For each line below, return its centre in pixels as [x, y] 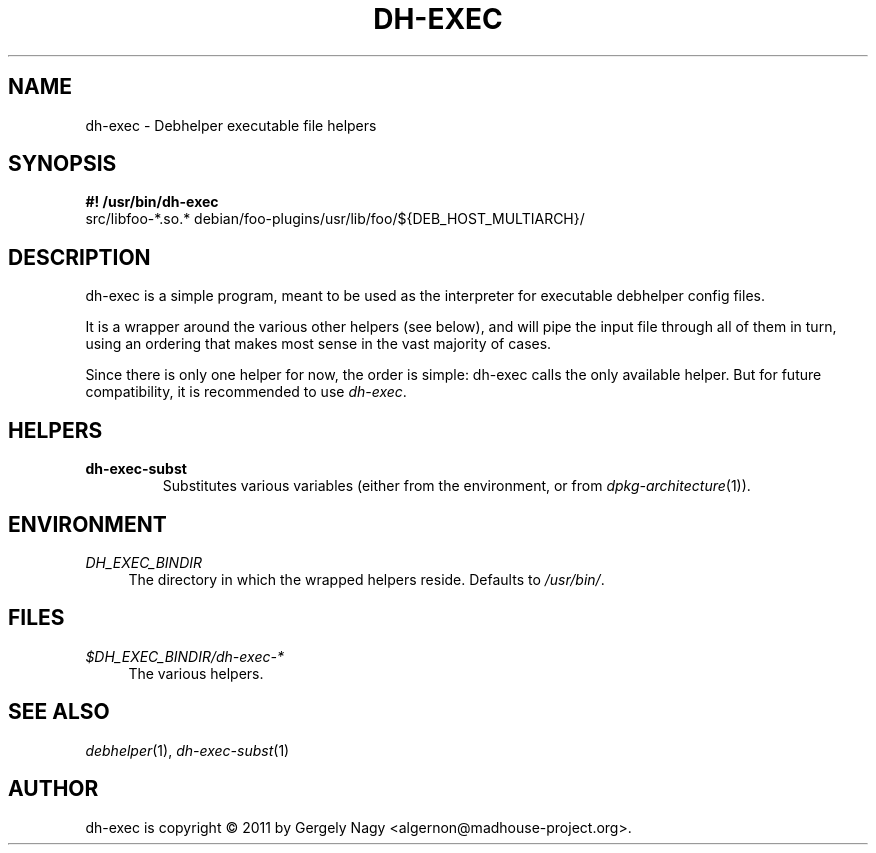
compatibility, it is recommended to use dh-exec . [246, 392]
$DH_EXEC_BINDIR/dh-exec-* [184, 656]
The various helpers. [196, 673]
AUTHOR [53, 789]
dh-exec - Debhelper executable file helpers [231, 125]
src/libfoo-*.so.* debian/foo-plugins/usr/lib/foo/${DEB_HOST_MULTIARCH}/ [335, 219]
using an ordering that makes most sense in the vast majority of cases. [318, 344]
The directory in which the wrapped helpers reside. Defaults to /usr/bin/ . [366, 579]
